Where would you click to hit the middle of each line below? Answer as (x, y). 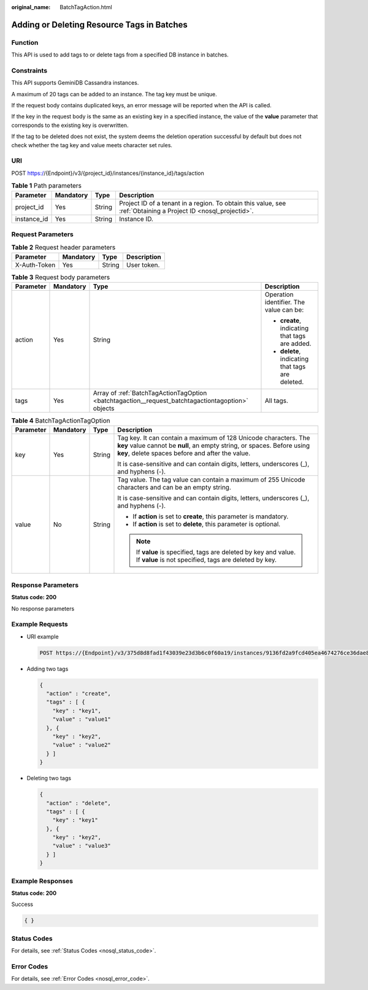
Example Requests (40, 624)
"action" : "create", (79, 694)
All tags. (276, 401)
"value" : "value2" (82, 745)
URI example (43, 636)
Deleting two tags (49, 778)
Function (25, 42)
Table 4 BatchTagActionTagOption (61, 421)
